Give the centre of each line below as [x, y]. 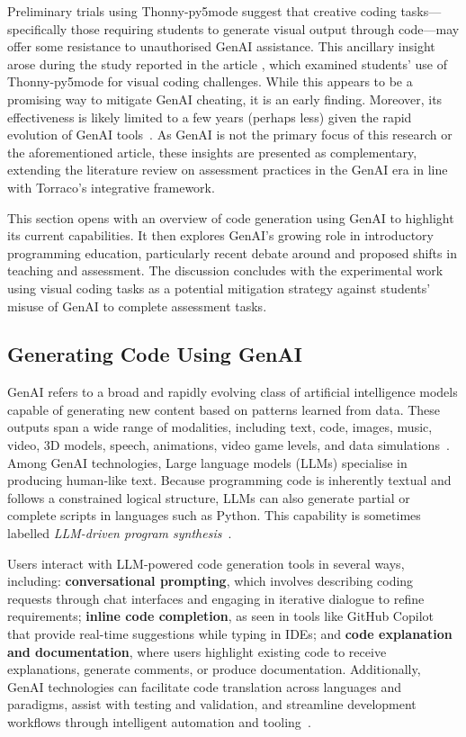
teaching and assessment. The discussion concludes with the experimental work [225, 270]
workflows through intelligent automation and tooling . [159, 721]
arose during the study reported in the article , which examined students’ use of [228, 63]
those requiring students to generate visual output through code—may [265, 28]
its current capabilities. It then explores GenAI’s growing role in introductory [220, 235]
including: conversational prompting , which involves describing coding [211, 581]
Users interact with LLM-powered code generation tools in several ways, [206, 563]
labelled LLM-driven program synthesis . [120, 533]
